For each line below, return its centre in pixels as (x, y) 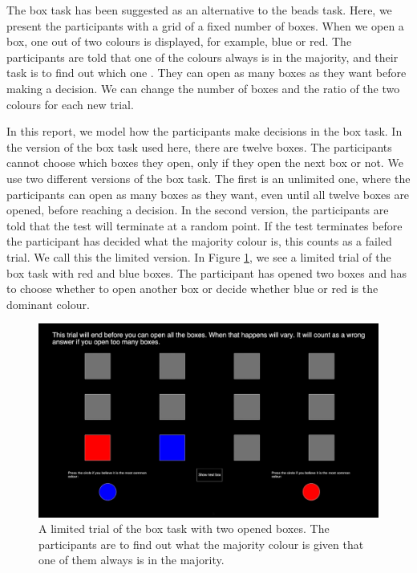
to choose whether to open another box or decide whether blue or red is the (192, 289)
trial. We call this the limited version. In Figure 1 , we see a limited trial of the (199, 256)
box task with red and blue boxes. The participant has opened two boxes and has (207, 272)
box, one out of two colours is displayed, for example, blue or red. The (179, 41)
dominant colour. (48, 304)
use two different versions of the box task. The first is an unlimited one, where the (208, 178)
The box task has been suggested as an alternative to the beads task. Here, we (199, 10)
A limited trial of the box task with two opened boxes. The (184, 528)
